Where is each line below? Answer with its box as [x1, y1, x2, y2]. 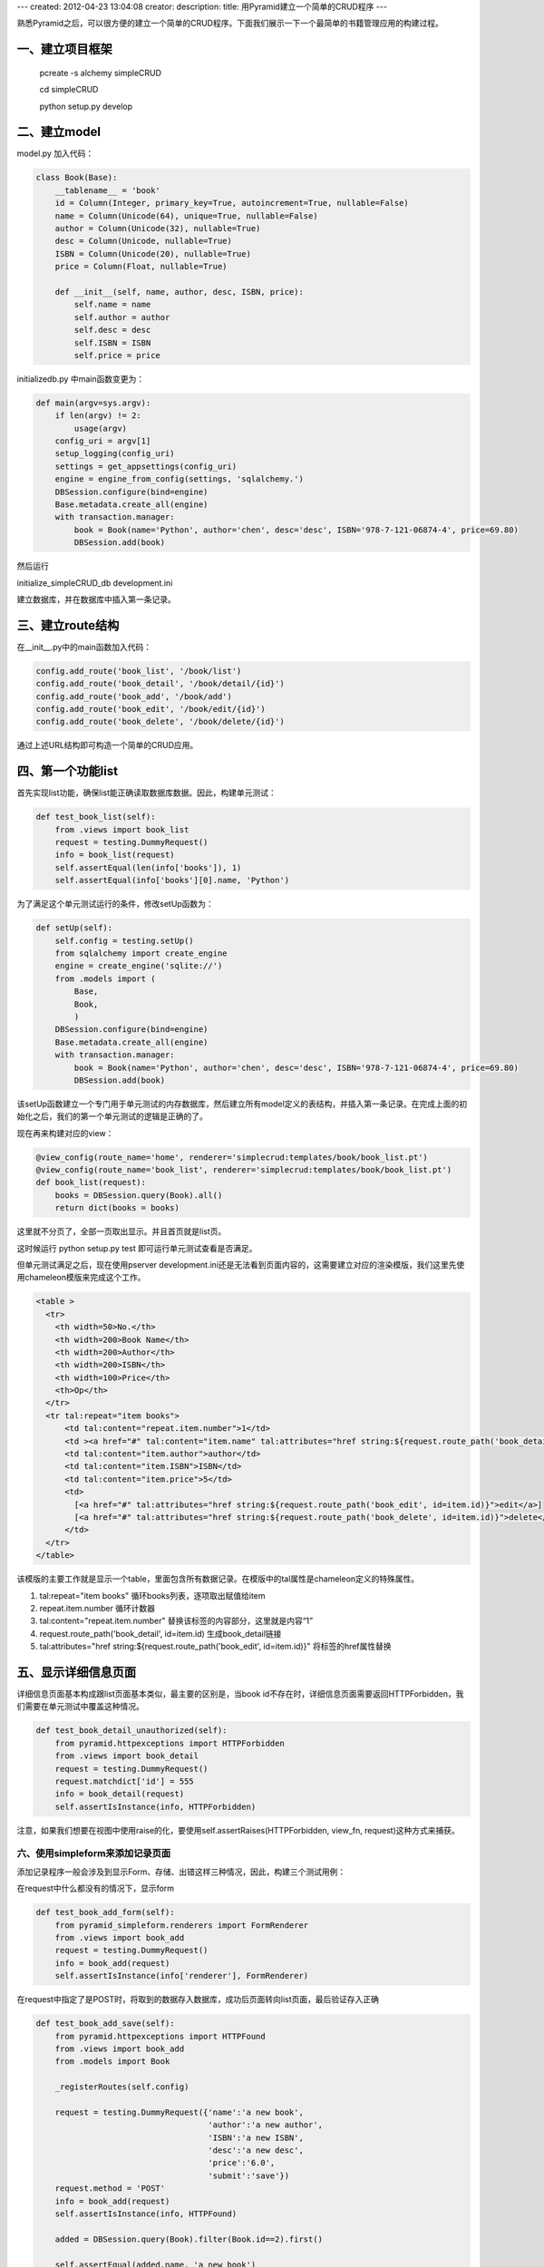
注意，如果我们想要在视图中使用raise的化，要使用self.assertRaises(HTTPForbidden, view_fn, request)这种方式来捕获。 [16, 1824, 460, 1835]
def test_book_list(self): [35, 812, 156, 822]
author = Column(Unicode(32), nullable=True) [54, 223, 261, 234]
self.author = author [73, 312, 170, 322]
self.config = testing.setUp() [54, 935, 194, 946]
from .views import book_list [54, 824, 189, 834]
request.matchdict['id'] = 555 [54, 1776, 194, 1786]
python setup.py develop [39, 101, 133, 112]
